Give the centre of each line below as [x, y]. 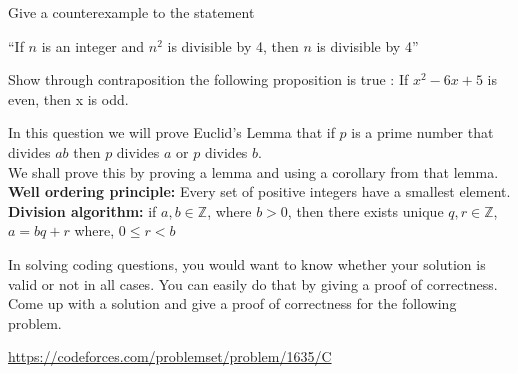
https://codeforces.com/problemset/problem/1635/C [170, 356]
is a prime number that [422, 132]
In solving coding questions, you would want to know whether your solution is [247, 263]
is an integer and [93, 45]
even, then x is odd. [68, 98]
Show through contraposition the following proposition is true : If [208, 79]
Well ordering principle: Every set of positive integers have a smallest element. [259, 191]
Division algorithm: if [82, 210]
